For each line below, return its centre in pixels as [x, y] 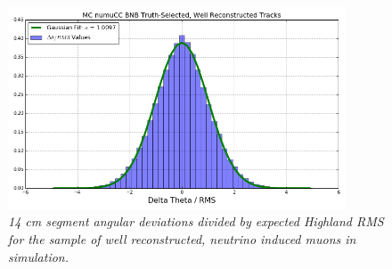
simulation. [38, 256]
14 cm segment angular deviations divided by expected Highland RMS [196, 221]
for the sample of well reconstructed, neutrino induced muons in [182, 238]
